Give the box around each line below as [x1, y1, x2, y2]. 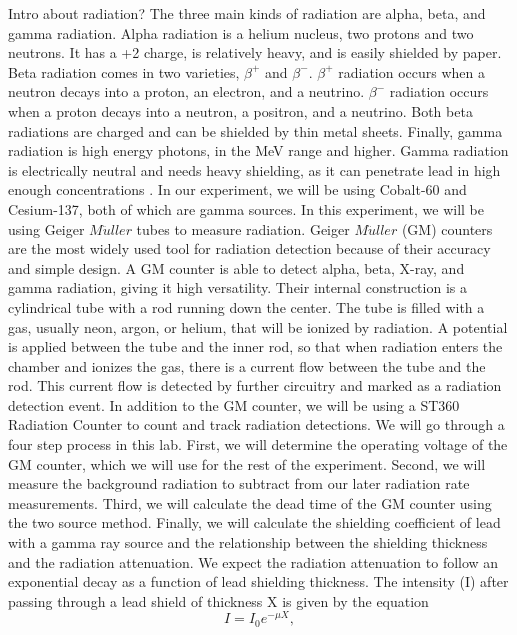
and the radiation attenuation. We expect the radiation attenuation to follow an [8, 551, 499, 572]
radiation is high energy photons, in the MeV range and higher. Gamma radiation [8, 140, 509, 161]
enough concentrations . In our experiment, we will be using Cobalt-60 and [8, 179, 467, 200]
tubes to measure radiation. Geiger [136, 218, 350, 239]
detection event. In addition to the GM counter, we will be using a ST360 [8, 394, 460, 415]
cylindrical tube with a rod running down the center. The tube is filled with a [8, 296, 485, 317]
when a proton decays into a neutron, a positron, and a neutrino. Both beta [8, 100, 473, 121]
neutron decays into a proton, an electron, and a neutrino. [8, 81, 365, 102]
